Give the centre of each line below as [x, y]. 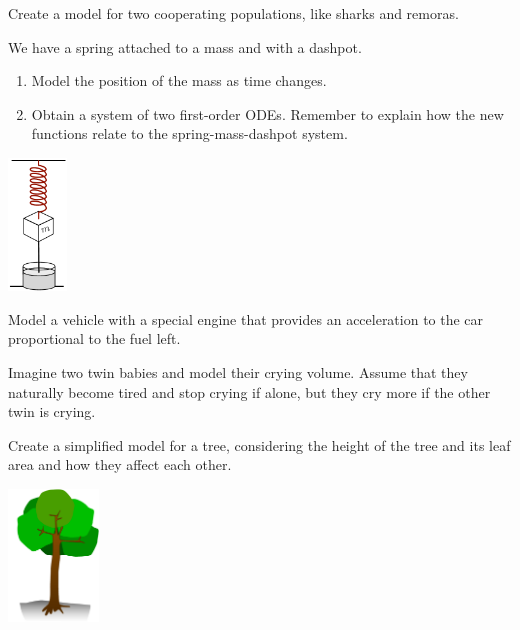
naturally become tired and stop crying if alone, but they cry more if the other [249, 391]
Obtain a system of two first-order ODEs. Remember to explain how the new [267, 113]
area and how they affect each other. [120, 464]
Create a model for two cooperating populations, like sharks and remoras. [233, 13]
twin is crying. [52, 411]
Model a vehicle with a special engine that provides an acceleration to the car [246, 318]
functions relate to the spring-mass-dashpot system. [189, 133]
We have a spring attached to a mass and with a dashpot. [185, 46]
